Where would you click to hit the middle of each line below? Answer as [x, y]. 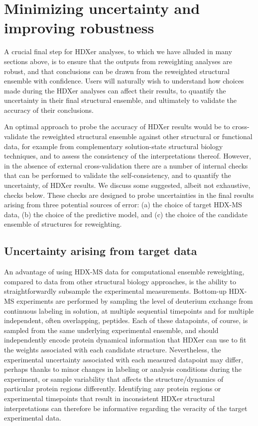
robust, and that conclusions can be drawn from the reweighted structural [117, 71]
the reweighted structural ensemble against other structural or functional [141, 136]
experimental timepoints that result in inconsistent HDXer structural [110, 398]
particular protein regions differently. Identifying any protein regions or [113, 388]
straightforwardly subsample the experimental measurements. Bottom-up [115, 291]
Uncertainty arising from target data [101, 251]
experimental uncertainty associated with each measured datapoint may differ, [124, 359]
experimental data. [33, 418]
